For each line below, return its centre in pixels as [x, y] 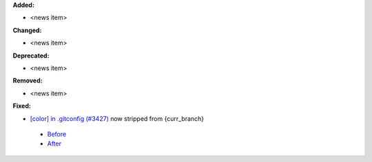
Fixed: [22, 106]
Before [57, 134]
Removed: [28, 81]
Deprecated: [31, 56]
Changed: [27, 30]
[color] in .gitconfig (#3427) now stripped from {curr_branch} [117, 118]
